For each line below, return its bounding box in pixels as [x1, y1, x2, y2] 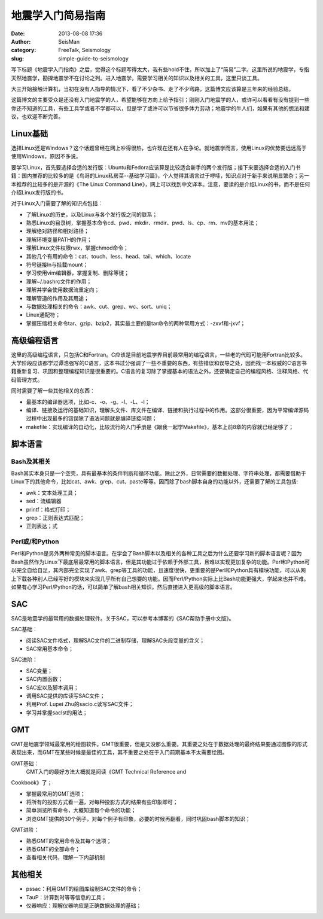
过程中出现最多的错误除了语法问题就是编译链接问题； [26, 415, 157, 422]
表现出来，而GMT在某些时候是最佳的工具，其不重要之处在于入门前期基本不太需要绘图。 [11, 748, 228, 756]
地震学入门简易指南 [11, 9, 106, 22]
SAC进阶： [11, 656, 38, 664]
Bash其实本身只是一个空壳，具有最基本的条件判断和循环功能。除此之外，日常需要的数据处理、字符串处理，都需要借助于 [11, 470, 306, 477]
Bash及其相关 [11, 457, 51, 465]
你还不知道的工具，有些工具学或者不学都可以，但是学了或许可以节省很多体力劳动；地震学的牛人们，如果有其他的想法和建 [11, 105, 310, 112]
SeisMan [58, 38, 80, 45]
